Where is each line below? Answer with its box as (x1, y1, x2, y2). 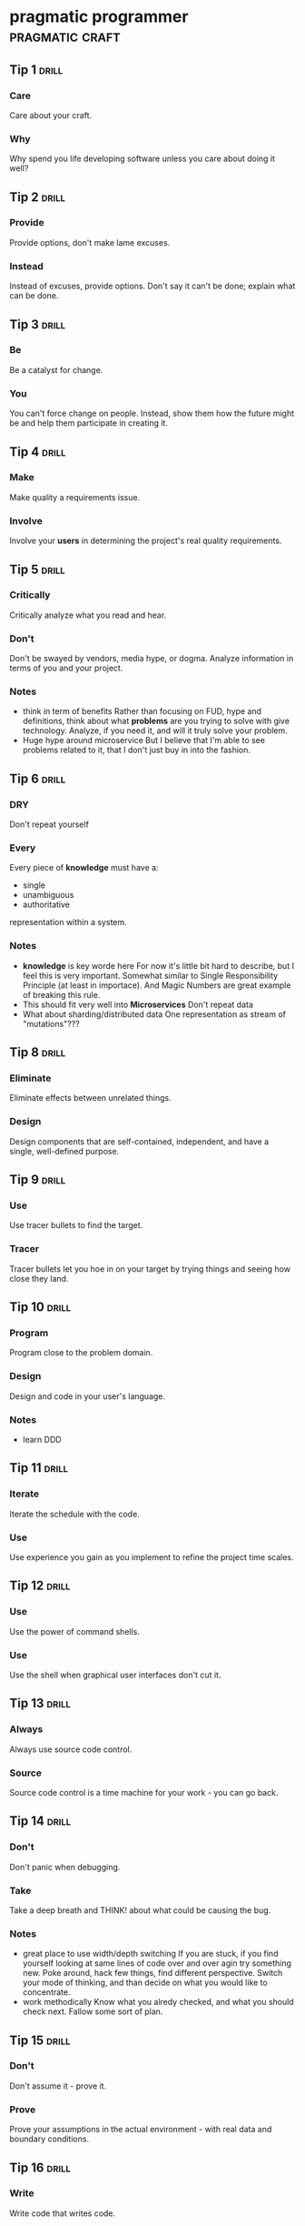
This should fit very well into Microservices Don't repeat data (22, 999, 254, 1010)
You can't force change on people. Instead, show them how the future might (9, 408, 295, 419)
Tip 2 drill (9, 189, 65, 205)
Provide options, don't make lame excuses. (9, 237, 171, 247)
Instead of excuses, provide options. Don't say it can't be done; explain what (9, 280, 296, 292)
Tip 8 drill (9, 1044, 66, 1061)
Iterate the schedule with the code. (9, 1508, 141, 1519)
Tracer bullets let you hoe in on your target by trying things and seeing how (9, 1263, 290, 1274)
